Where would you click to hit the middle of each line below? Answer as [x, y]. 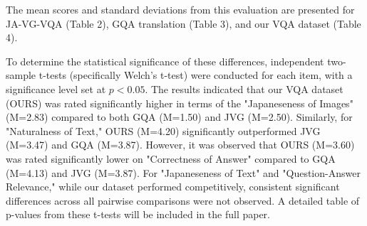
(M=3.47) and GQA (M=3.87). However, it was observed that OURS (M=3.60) [180, 145]
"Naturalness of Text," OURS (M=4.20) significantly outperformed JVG [163, 130]
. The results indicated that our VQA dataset [244, 88]
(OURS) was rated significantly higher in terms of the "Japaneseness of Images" [180, 103]
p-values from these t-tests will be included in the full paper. [138, 214]
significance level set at [56, 88]
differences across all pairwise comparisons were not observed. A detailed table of [183, 200]
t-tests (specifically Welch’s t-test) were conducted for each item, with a [196, 75]
